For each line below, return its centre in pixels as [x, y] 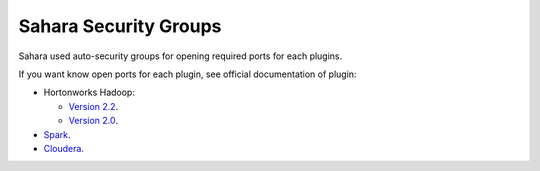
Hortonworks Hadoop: [89, 92]
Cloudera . [64, 148]
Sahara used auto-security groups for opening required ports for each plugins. [180, 56]
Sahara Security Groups [120, 26]
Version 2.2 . [93, 106]
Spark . [57, 134]
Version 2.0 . [93, 121]
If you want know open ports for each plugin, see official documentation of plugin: [187, 74]
